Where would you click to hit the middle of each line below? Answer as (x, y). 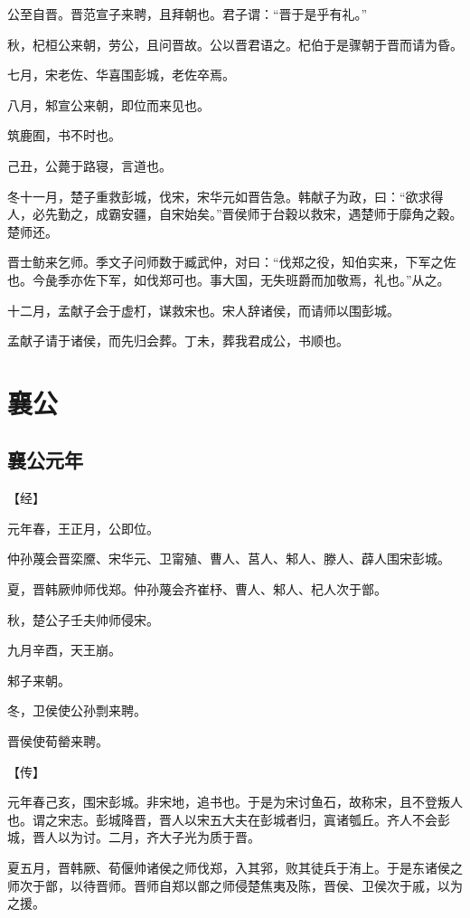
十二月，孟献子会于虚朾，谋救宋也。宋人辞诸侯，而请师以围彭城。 (203, 310)
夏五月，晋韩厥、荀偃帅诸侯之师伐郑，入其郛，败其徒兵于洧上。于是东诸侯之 (235, 868)
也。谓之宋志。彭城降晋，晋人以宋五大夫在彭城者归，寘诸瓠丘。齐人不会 (222, 819)
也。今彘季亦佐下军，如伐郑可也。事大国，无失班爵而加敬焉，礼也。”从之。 (229, 279)
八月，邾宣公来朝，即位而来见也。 (108, 104)
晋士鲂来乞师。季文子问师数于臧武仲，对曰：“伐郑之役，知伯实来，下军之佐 (232, 262)
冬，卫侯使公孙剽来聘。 (77, 710)
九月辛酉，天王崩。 (64, 650)
